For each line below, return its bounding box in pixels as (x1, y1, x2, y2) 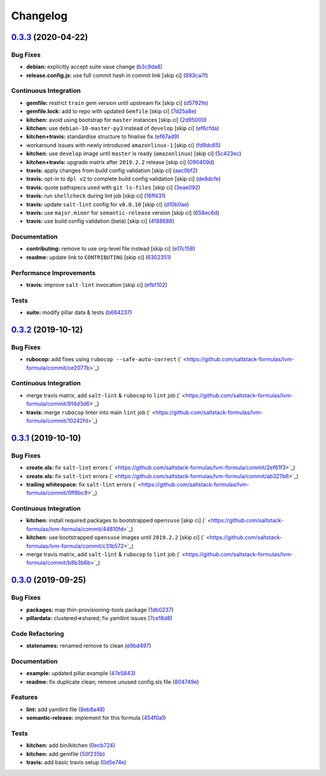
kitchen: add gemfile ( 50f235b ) (26, 750, 105, 757)
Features (11, 693, 38, 702)
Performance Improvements (11, 269, 96, 277)
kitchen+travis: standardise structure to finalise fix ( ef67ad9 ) (26, 133, 179, 140)
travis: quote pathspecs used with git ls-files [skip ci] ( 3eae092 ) (26, 184, 200, 191)
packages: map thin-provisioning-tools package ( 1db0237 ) (26, 606, 174, 613)
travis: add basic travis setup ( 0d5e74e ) (26, 758, 127, 766)
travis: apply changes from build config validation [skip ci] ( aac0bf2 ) (26, 167, 198, 174)
